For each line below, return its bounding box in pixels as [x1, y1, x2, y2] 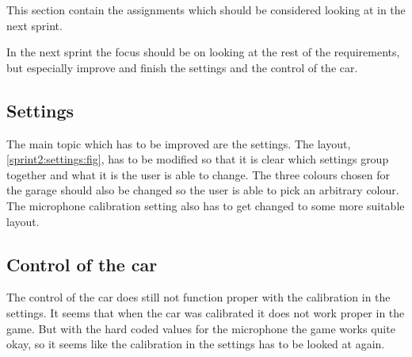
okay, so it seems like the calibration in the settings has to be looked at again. [6, 336, 385, 352]
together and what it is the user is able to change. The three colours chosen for [6, 166, 390, 182]
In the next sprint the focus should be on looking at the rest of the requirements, [6, 44, 400, 60]
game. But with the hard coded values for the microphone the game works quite [6, 320, 395, 336]
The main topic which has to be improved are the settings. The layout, [6, 135, 351, 152]
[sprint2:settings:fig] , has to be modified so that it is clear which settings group [6, 151, 389, 167]
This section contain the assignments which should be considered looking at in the [6, 2, 406, 17]
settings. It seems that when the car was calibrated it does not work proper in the [6, 304, 405, 321]
